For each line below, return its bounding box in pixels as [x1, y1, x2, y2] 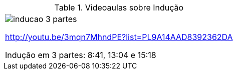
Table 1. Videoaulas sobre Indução [54, 2, 184, 12]
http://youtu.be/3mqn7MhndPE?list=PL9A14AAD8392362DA [5, 32, 233, 42]
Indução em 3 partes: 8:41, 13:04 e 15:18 [5, 50, 156, 60]
